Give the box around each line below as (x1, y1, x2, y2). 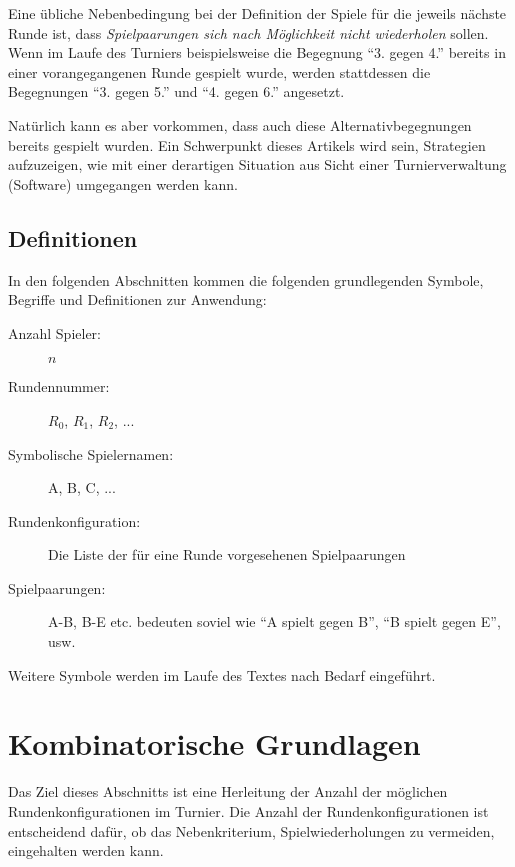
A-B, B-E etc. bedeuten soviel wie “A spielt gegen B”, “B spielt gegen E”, (48, 611, 501, 632)
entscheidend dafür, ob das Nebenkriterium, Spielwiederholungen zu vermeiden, (8, 820, 495, 841)
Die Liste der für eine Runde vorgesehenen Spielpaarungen (48, 544, 406, 565)
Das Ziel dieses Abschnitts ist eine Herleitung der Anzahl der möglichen (8, 781, 448, 802)
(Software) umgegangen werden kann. (8, 173, 238, 194)
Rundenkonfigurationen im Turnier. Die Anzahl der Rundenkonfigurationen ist (8, 800, 489, 821)
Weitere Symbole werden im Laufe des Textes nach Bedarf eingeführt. (8, 664, 436, 685)
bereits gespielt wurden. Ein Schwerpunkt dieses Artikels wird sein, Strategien (8, 134, 486, 155)
